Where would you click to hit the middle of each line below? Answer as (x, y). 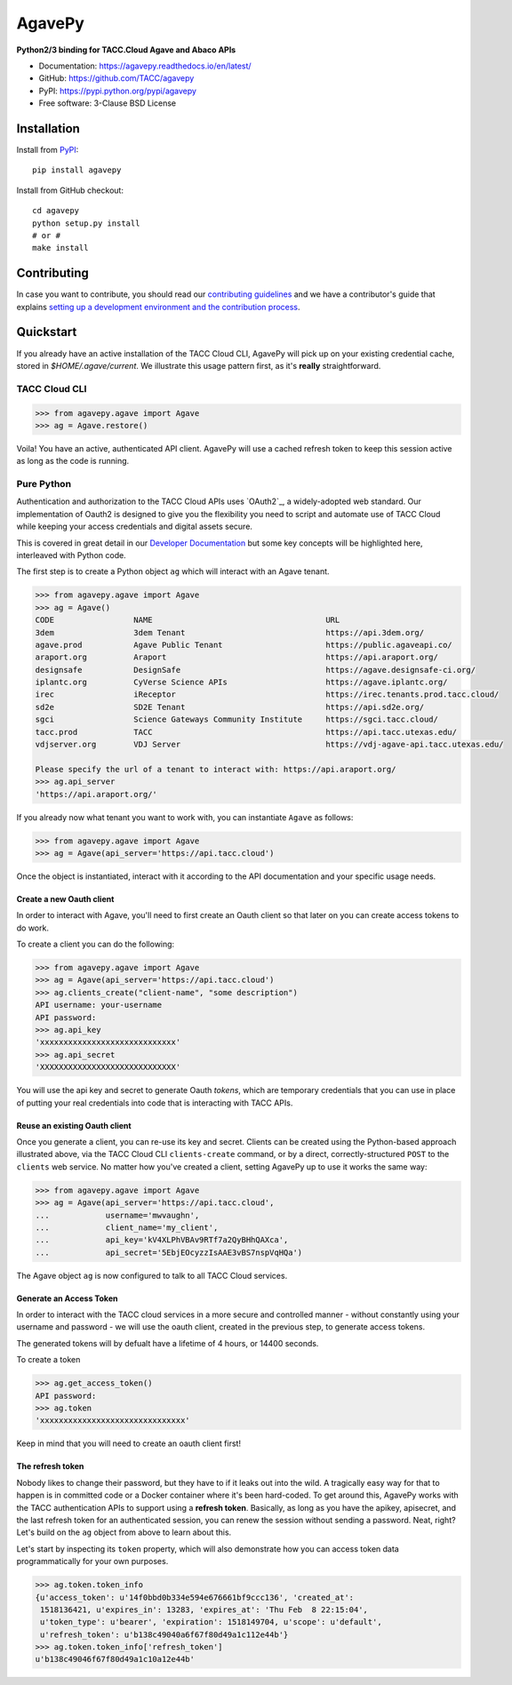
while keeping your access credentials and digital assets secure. (135, 527)
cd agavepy (56, 211)
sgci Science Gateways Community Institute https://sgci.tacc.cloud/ (237, 719)
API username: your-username (99, 1005)
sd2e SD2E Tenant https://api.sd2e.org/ (230, 707)
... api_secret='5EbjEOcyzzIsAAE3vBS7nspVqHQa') (169, 1252)
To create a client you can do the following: (96, 944)
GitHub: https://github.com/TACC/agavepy (116, 78)
